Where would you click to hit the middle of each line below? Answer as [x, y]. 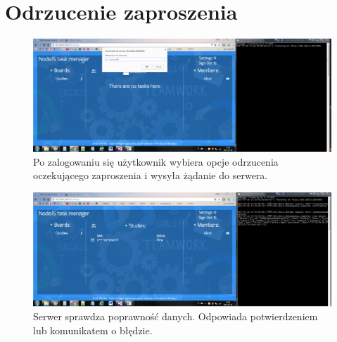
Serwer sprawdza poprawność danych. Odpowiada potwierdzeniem [176, 316]
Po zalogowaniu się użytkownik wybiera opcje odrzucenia [156, 161]
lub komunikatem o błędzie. [93, 330]
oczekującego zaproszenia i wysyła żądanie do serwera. [151, 175]
